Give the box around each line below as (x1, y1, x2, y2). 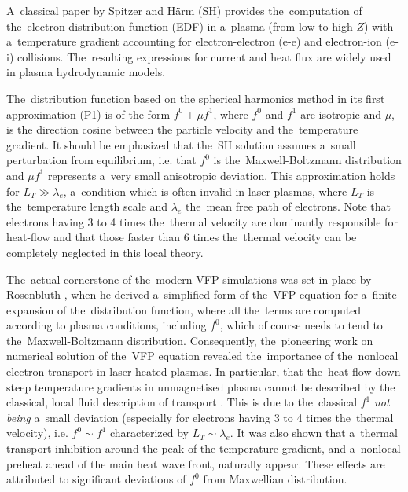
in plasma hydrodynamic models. (6, 64, 166, 80)
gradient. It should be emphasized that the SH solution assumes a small (6, 136, 356, 152)
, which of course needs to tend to (219, 317, 383, 333)
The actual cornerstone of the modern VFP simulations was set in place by (6, 270, 372, 287)
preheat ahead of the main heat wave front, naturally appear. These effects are (6, 455, 385, 472)
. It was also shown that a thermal (230, 424, 398, 441)
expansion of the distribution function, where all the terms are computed (6, 301, 362, 318)
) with (363, 17, 394, 34)
